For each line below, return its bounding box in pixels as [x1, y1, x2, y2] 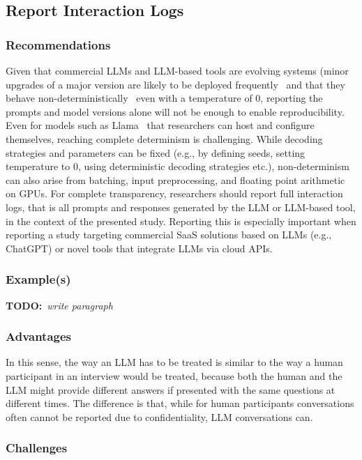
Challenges [6, 439, 68, 457]
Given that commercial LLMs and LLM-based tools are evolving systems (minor [6, 63, 349, 77]
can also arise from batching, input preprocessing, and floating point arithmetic [6, 172, 345, 187]
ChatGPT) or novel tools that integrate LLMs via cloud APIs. [6, 240, 273, 255]
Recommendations [6, 36, 111, 53]
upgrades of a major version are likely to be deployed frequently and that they [6, 77, 345, 91]
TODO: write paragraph [6, 298, 113, 312]
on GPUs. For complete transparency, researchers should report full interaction [6, 186, 343, 201]
